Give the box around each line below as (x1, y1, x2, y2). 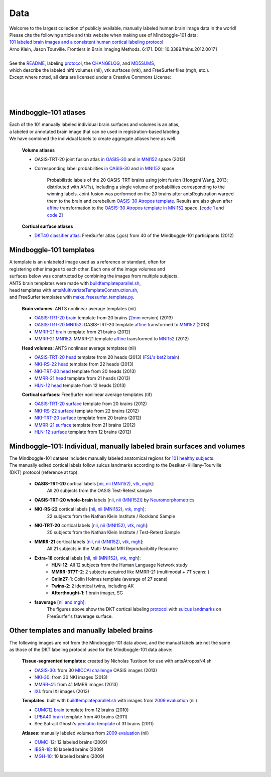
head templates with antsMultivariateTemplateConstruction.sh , (9, 287, 139, 293)
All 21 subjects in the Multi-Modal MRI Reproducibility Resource (47, 546, 178, 552)
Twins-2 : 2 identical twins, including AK (51, 583, 134, 589)
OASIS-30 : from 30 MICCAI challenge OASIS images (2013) (34, 667, 158, 673)
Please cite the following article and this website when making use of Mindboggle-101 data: (9, 32, 198, 38)
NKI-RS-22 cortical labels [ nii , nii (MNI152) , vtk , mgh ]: (34, 506, 146, 512)
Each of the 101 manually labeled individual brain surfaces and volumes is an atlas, (9, 121, 180, 127)
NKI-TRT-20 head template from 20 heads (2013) (34, 368, 137, 374)
